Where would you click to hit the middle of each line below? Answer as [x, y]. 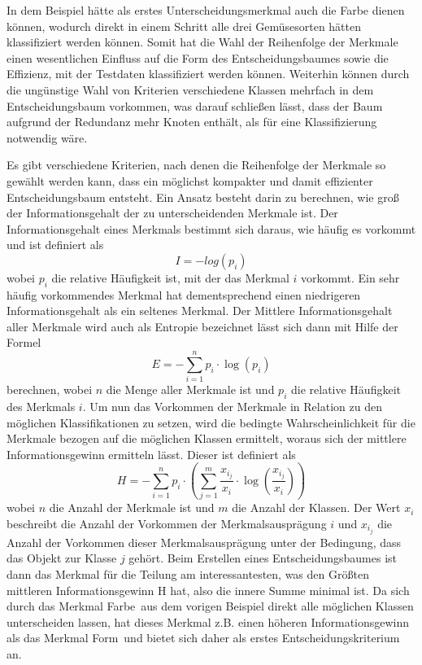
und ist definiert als [55, 245]
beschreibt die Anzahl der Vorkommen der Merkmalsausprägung [167, 523]
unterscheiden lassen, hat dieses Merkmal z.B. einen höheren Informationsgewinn [208, 621]
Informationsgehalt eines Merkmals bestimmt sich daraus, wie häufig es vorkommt [211, 228]
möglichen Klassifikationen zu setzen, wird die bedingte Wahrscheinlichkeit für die [211, 422]
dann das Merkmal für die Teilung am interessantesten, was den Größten [188, 573]
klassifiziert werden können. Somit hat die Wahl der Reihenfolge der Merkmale [202, 42]
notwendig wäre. [47, 137]
